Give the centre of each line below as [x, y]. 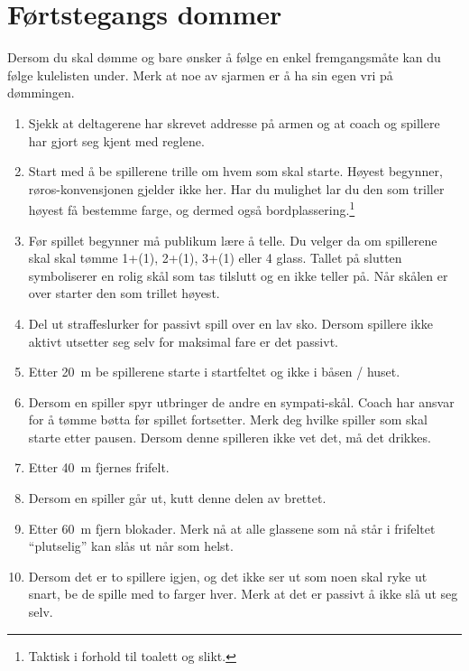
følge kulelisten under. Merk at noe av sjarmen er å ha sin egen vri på [200, 75]
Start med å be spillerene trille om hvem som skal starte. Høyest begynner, [235, 171]
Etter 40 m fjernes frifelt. [99, 467]
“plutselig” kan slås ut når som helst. [131, 546]
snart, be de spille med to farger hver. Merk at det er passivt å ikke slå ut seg [243, 594]
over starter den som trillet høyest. [124, 293]
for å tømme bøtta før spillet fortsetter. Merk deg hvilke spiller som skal [228, 419]
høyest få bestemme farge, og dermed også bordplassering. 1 [192, 208]
